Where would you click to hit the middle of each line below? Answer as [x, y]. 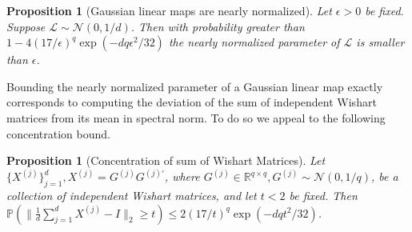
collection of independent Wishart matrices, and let [132, 195]
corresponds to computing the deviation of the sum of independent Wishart [192, 102]
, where [182, 176]
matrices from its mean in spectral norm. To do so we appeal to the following [196, 117]
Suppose [26, 26]
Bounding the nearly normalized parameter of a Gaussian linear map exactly [195, 86]
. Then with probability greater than [218, 26]
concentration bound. [58, 133]
